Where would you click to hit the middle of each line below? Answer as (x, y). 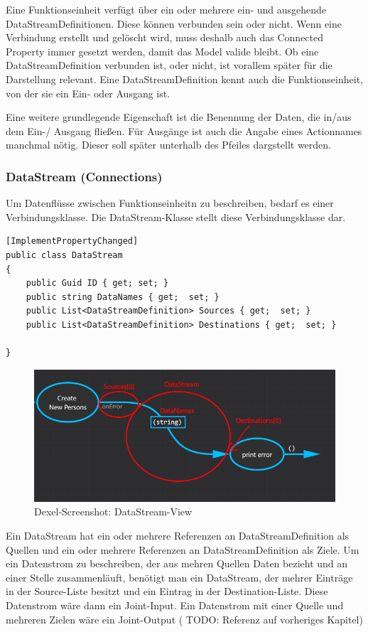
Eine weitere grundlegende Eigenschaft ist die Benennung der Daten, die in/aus (179, 117)
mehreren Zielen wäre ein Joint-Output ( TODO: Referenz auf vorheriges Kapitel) (184, 619)
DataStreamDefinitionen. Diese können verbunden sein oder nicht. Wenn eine (174, 23)
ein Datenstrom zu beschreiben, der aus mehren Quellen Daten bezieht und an (177, 563)
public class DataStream (64, 255)
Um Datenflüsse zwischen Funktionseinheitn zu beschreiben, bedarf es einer (170, 203)
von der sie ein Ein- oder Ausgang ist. (88, 93)
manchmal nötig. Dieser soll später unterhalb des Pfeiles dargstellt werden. (168, 145)
